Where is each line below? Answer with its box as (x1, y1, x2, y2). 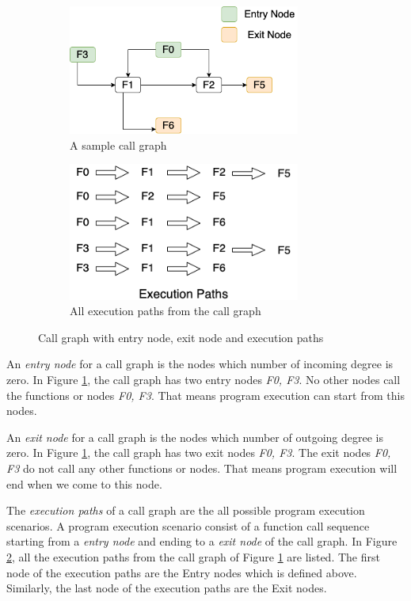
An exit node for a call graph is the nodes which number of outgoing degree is (6, 428, 383, 445)
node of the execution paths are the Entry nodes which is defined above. (6, 564, 357, 580)
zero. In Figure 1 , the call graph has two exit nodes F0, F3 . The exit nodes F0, (6, 444, 391, 461)
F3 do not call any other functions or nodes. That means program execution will (6, 459, 398, 476)
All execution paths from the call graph (70, 302, 261, 319)
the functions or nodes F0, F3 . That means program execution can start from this (6, 386, 405, 403)
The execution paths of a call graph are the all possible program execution (6, 502, 365, 519)
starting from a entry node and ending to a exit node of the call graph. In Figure (6, 533, 398, 550)
